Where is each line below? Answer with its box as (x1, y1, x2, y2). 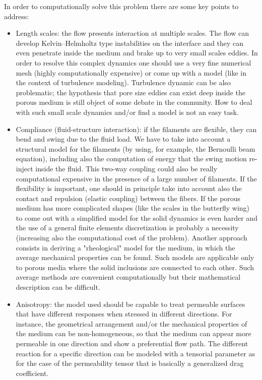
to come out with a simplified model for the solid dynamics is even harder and (16, 212, 257, 223)
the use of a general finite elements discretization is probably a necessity (16, 222, 239, 233)
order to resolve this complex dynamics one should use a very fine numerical (16, 57, 251, 68)
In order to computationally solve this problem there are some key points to (4, 1, 239, 11)
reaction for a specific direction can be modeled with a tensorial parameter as (16, 348, 255, 358)
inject (16, 163, 33, 173)
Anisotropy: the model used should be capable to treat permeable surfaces (16, 298, 245, 309)
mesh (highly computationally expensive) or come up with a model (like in (16, 67, 246, 78)
